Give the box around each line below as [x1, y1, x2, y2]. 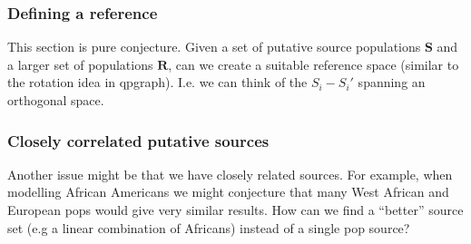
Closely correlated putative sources [7, 129, 270, 151]
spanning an [358, 73, 426, 92]
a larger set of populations [7, 54, 153, 73]
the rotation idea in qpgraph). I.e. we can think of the [7, 73, 308, 92]
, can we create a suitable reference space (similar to [168, 54, 459, 73]
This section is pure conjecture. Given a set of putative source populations [7, 37, 421, 56]
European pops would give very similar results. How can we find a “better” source [7, 200, 464, 219]
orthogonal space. [7, 91, 104, 109]
